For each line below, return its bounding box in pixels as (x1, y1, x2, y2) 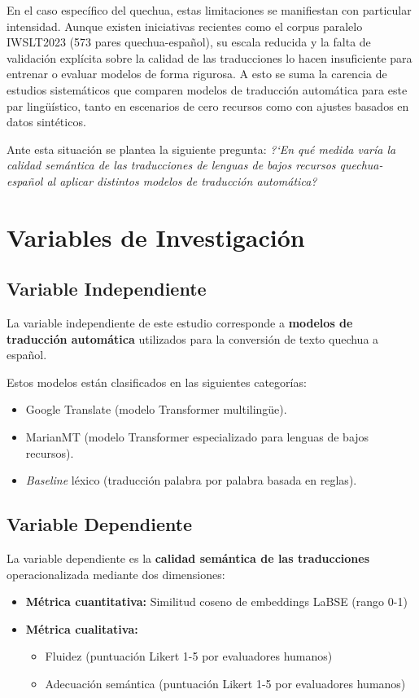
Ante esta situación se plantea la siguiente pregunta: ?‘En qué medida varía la (7, 140, 396, 157)
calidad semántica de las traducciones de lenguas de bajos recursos (7, 156, 336, 173)
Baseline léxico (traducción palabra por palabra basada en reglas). (25, 472, 357, 489)
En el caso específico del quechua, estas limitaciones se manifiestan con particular (7, 2, 412, 18)
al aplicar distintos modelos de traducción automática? (46, 172, 317, 189)
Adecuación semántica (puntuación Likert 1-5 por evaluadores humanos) (45, 675, 406, 692)
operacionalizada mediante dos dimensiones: (7, 565, 225, 582)
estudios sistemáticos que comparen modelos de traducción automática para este (7, 81, 408, 98)
